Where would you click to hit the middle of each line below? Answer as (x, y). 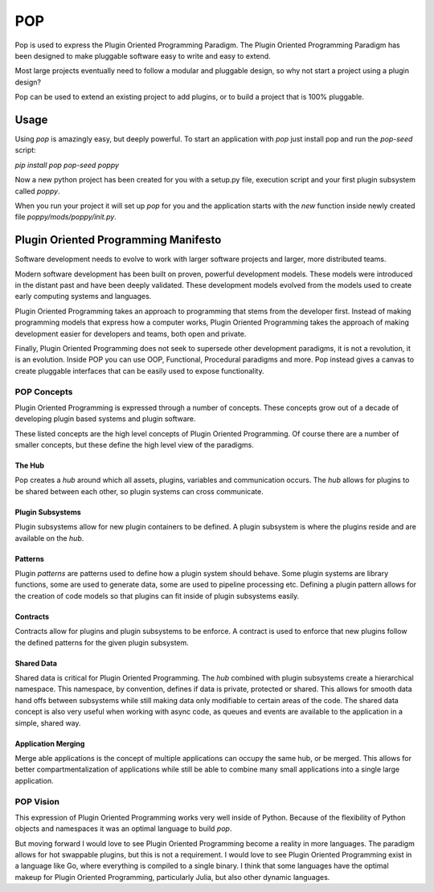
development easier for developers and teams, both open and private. (131, 333)
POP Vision (37, 801)
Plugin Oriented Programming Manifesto (118, 240)
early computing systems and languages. (83, 297)
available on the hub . (49, 538)
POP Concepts (44, 391)
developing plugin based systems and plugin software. (105, 419)
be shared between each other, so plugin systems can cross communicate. (139, 491)
